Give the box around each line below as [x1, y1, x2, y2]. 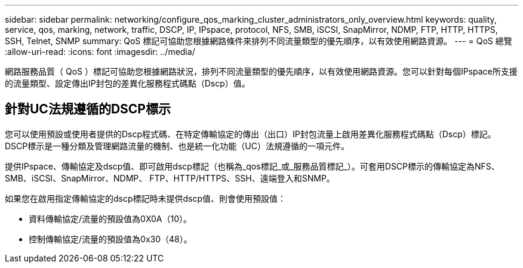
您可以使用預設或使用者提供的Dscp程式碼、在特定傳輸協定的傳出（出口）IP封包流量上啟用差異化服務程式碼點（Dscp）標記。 [5, 128, 496, 139]
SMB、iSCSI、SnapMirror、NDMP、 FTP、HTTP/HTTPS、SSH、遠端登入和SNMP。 [5, 172, 335, 183]
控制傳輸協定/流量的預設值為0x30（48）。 [29, 233, 192, 244]
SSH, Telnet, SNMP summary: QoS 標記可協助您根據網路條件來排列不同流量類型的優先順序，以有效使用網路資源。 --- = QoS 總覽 [5, 36, 512, 46]
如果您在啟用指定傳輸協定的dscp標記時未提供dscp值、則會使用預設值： [5, 193, 287, 204]
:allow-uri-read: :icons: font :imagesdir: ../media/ [5, 47, 195, 57]
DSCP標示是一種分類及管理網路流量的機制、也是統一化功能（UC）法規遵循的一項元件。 [5, 140, 349, 151]
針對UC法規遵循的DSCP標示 [5, 101, 171, 117]
